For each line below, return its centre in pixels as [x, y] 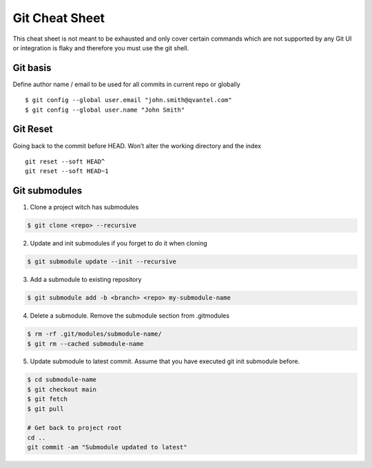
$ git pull [45, 409]
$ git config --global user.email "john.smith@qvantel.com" [128, 100]
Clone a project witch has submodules [84, 207]
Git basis [32, 68]
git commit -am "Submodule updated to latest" [107, 447]
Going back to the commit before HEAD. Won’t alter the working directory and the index [137, 145]
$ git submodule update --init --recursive [102, 262]
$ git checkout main [62, 389]
